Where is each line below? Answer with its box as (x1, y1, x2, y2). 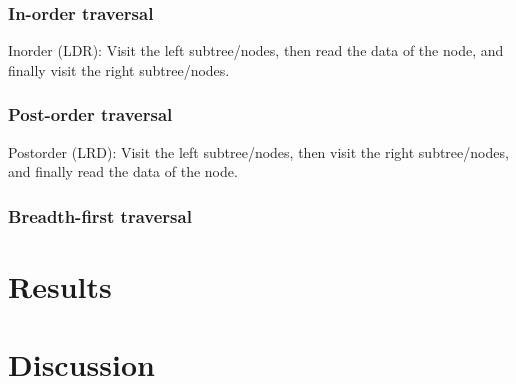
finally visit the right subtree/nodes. (8, 59, 230, 80)
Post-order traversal (8, 102, 173, 127)
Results (8, 265, 112, 306)
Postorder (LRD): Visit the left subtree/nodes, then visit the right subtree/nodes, (8, 141, 509, 162)
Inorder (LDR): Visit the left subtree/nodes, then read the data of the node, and (8, 40, 504, 61)
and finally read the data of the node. (8, 161, 238, 182)
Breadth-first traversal (8, 203, 192, 228)
